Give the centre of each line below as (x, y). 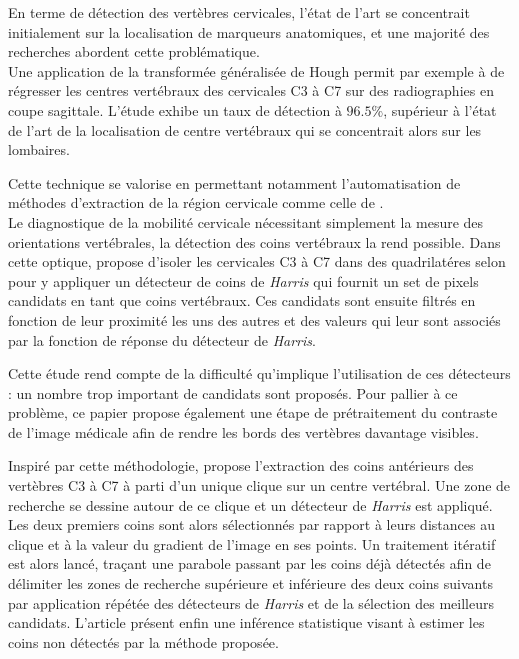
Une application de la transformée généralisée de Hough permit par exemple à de (256, 70)
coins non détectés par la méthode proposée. (143, 641)
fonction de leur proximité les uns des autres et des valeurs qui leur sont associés (254, 319)
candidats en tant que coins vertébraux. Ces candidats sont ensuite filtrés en (242, 300)
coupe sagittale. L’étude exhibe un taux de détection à (175, 109)
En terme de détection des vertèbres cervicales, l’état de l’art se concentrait (239, 12)
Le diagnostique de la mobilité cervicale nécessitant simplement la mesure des (246, 221)
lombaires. (39, 149)
